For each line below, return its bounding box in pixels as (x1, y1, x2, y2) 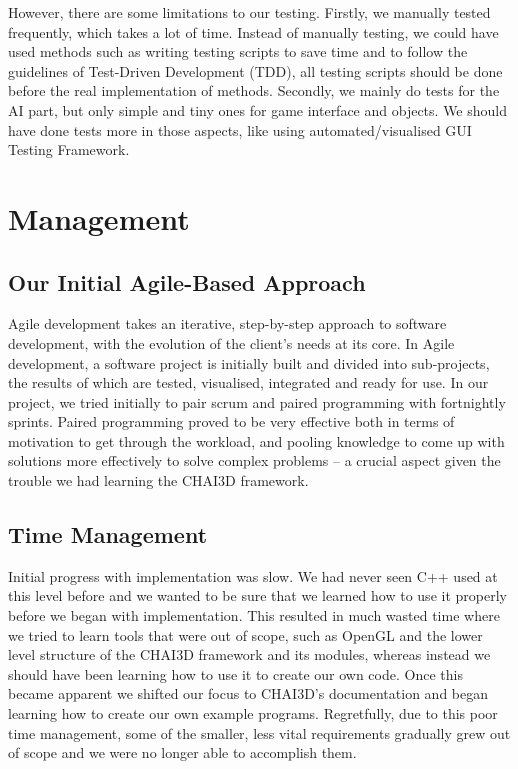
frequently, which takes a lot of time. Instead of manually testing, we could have (8, 21, 499, 42)
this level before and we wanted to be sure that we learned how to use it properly (8, 585, 507, 606)
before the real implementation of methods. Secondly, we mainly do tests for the (8, 80, 500, 101)
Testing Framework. (8, 139, 130, 160)
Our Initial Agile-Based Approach (8, 266, 366, 297)
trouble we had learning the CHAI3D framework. (8, 470, 309, 491)
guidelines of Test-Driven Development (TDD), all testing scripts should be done (8, 60, 503, 81)
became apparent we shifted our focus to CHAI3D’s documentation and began (8, 683, 489, 704)
